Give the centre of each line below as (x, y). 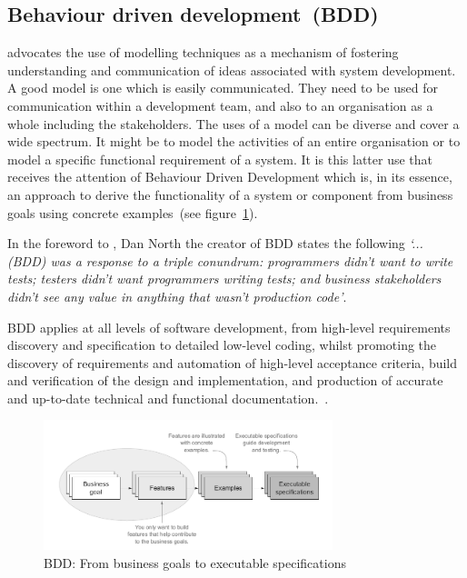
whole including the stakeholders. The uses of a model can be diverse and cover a (233, 123)
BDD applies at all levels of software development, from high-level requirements (229, 327)
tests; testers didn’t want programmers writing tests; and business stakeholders (224, 279)
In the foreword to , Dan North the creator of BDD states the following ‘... (215, 243)
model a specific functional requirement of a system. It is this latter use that (220, 159)
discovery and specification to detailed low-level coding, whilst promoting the (222, 345)
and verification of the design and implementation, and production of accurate (225, 380)
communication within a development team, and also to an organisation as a (220, 105)
